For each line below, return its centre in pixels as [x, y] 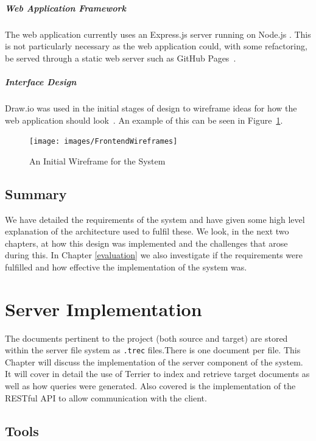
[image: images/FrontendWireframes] [104, 142]
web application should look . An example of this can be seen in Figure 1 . [144, 120]
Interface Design [41, 81]
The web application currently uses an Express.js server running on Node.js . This [158, 34]
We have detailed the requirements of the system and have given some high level [155, 219]
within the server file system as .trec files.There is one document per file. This [153, 350]
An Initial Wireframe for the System [97, 161]
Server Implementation [104, 309]
